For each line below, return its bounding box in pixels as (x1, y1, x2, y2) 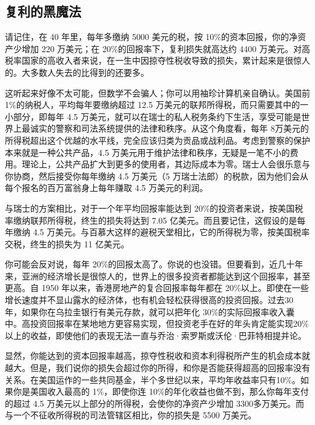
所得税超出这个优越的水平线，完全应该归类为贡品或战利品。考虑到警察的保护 (5, 133, 310, 146)
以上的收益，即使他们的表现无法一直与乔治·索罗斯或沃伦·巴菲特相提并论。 (5, 329, 307, 341)
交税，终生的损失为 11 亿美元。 (5, 237, 130, 250)
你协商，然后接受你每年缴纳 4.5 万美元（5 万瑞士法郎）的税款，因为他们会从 (5, 169, 308, 182)
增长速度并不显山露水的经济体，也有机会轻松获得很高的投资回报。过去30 (5, 293, 293, 306)
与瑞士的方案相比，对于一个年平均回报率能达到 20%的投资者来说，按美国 (5, 201, 295, 214)
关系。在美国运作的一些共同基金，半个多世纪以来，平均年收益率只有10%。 (5, 373, 300, 386)
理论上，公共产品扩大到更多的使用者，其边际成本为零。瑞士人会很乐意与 (21, 158, 310, 170)
